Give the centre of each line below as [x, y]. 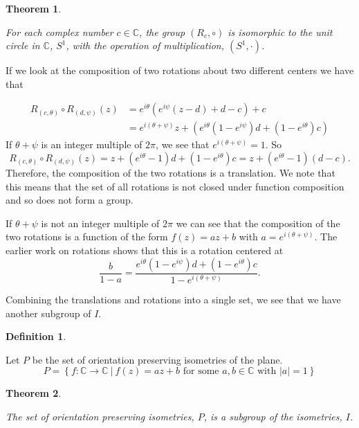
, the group [162, 32]
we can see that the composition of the [258, 223]
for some [201, 372]
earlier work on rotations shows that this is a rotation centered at [145, 250]
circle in [23, 45]
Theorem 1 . [34, 8]
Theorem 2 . [34, 393]
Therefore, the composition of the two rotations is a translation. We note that [171, 173]
